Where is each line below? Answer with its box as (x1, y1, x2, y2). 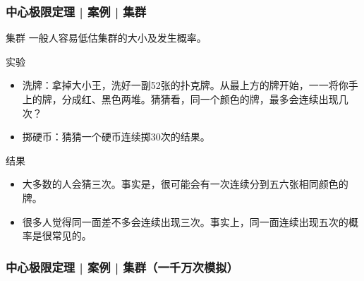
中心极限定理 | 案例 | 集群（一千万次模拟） (6, 258, 238, 275)
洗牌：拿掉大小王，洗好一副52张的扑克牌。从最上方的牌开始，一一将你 (22, 78, 348, 92)
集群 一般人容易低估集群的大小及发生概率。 (6, 30, 207, 45)
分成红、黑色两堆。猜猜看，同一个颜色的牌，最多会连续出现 (61, 92, 339, 106)
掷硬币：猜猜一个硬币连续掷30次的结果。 (22, 129, 210, 144)
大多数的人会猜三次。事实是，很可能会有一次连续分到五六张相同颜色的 (22, 177, 348, 191)
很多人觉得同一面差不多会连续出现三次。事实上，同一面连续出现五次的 (22, 214, 348, 229)
